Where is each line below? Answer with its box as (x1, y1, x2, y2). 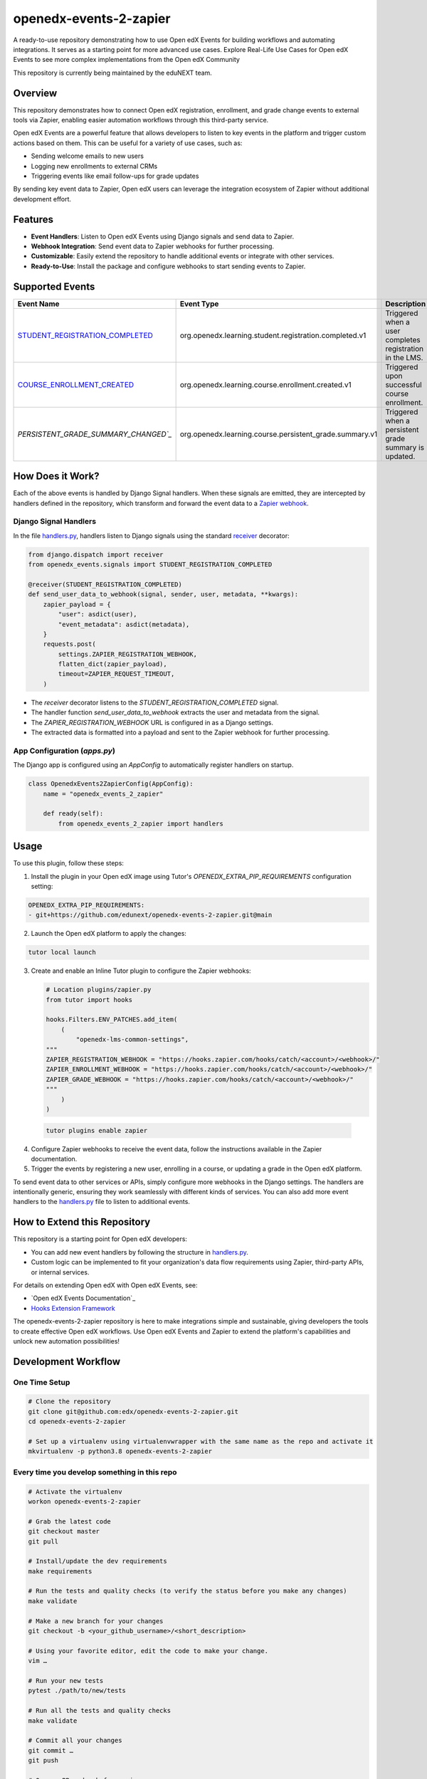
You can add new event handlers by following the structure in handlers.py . (31, 1247, 249, 1256)
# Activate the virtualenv (28, 1487, 122, 1496)
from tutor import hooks (46, 996, 133, 1003)
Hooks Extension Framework (31, 1304, 115, 1312)
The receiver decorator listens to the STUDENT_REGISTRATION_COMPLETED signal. (31, 698, 279, 707)
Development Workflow (13, 1356, 121, 1368)
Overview (13, 87, 58, 99)
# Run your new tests (28, 1677, 104, 1684)
